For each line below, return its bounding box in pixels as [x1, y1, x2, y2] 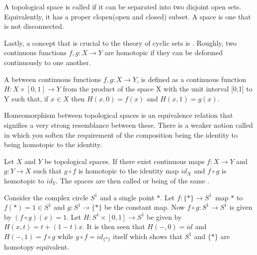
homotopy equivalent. [4, 242, 70, 252]
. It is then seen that [82, 221, 145, 232]
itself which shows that [113, 231, 182, 241]
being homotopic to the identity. [4, 139, 102, 150]
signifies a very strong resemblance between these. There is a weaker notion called [4, 119, 253, 130]
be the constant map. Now [104, 202, 185, 212]
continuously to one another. [4, 57, 91, 67]
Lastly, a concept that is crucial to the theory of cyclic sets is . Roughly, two [4, 37, 237, 48]
